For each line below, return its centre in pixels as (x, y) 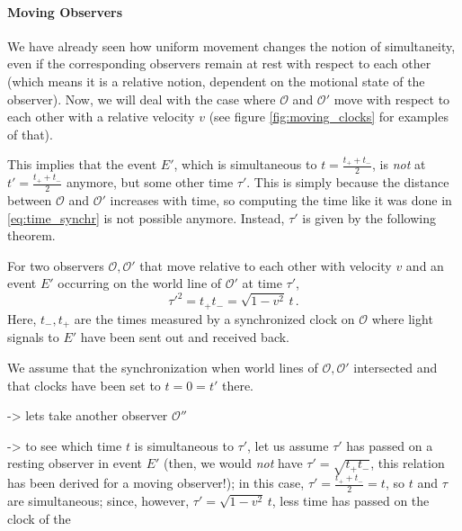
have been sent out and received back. (185, 337)
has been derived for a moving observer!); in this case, (156, 483)
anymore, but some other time (150, 182)
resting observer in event (75, 463)
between (30, 200)
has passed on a (390, 445)
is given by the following (369, 217)
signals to (33, 337)
